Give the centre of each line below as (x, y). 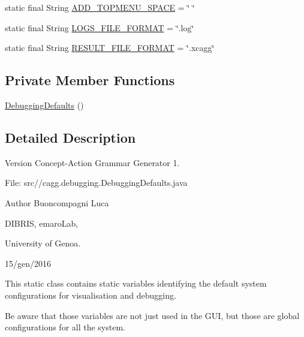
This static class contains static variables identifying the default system (136, 283)
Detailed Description (70, 137)
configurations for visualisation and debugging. (91, 295)
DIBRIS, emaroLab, (42, 223)
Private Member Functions (90, 80)
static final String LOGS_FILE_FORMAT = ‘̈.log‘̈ (100, 27)
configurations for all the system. (65, 327)
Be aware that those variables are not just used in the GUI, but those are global (152, 315)
